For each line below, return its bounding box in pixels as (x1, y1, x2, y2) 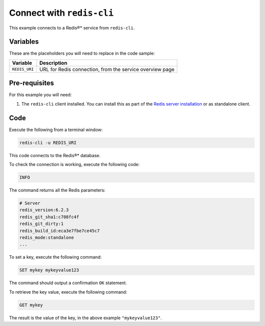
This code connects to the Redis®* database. (9, 152, 101, 158)
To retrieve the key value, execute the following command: (9, 289, 128, 295)
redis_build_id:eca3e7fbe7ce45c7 (19, 228, 100, 233)
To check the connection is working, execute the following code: (9, 162, 140, 167)
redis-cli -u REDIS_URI (19, 140, 77, 145)
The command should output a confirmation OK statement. (9, 280, 127, 286)
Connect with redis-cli (9, 7, 114, 18)
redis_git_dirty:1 (19, 221, 64, 227)
